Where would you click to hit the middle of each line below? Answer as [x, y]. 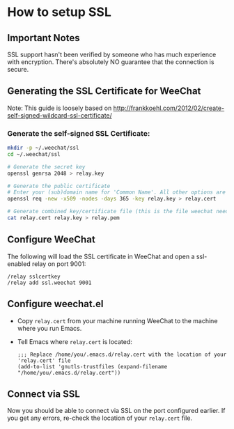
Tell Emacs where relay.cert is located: [75, 341]
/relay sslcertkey [34, 276]
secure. [18, 69]
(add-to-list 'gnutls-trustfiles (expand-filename [92, 366]
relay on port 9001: [59, 264]
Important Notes [44, 38]
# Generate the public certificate [59, 186]
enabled [19, 264]
